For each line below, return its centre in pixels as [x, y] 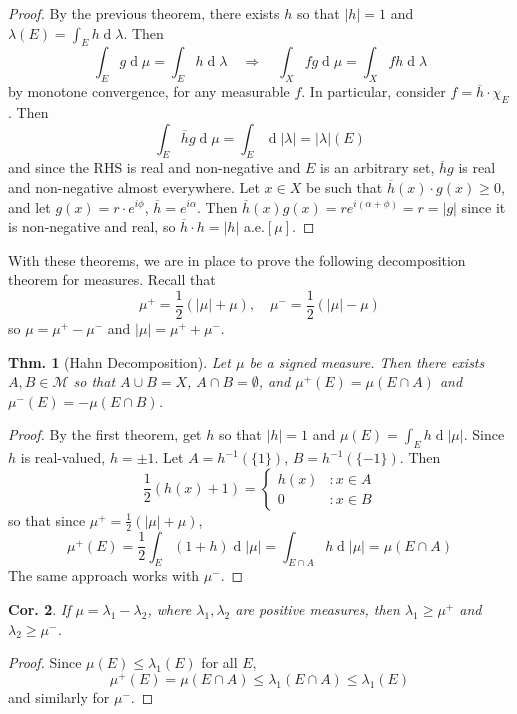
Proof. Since [45, 662]
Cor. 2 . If [39, 608]
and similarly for [59, 696]
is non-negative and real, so [92, 226]
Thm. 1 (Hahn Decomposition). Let [119, 361]
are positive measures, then [317, 608]
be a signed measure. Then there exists [367, 361]
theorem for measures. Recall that [112, 279]
